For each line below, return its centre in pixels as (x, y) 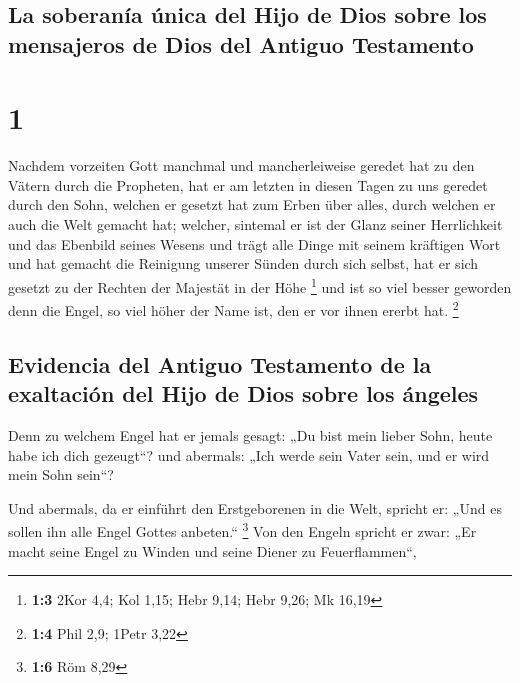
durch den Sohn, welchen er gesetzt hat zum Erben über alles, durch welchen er (252, 204)
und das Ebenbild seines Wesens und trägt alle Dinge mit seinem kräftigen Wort (254, 243)
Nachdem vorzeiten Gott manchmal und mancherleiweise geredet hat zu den (241, 165)
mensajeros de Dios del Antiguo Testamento (241, 43)
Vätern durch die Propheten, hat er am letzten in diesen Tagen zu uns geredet (248, 184)
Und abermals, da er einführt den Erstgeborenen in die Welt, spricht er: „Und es (255, 507)
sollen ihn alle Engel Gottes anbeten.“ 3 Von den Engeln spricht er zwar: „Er (242, 529)
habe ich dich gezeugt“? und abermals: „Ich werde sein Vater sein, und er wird (249, 454)
